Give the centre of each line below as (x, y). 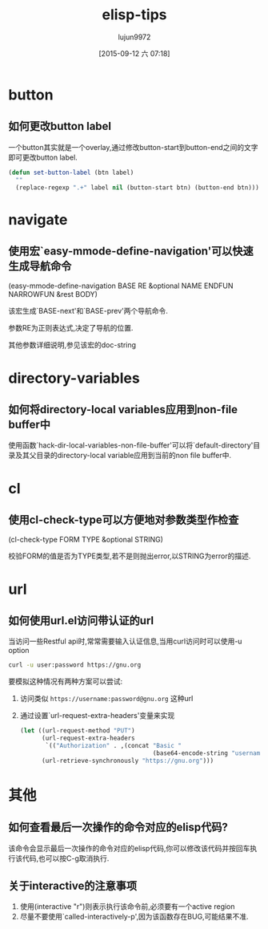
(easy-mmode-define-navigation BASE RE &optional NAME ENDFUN (121, 286)
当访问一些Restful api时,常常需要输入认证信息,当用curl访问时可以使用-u (125, 641)
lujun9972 (134, 37)
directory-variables (74, 378)
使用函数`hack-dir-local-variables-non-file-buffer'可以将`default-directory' (131, 445)
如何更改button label (60, 126)
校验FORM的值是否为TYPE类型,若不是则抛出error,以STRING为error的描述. (130, 556)
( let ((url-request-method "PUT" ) (77, 731)
